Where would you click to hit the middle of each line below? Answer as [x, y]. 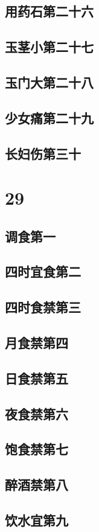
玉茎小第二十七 [49, 47]
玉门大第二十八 [49, 82]
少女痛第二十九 [49, 117]
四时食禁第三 [43, 307]
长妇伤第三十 [43, 153]
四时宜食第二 [43, 271]
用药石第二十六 [49, 11]
